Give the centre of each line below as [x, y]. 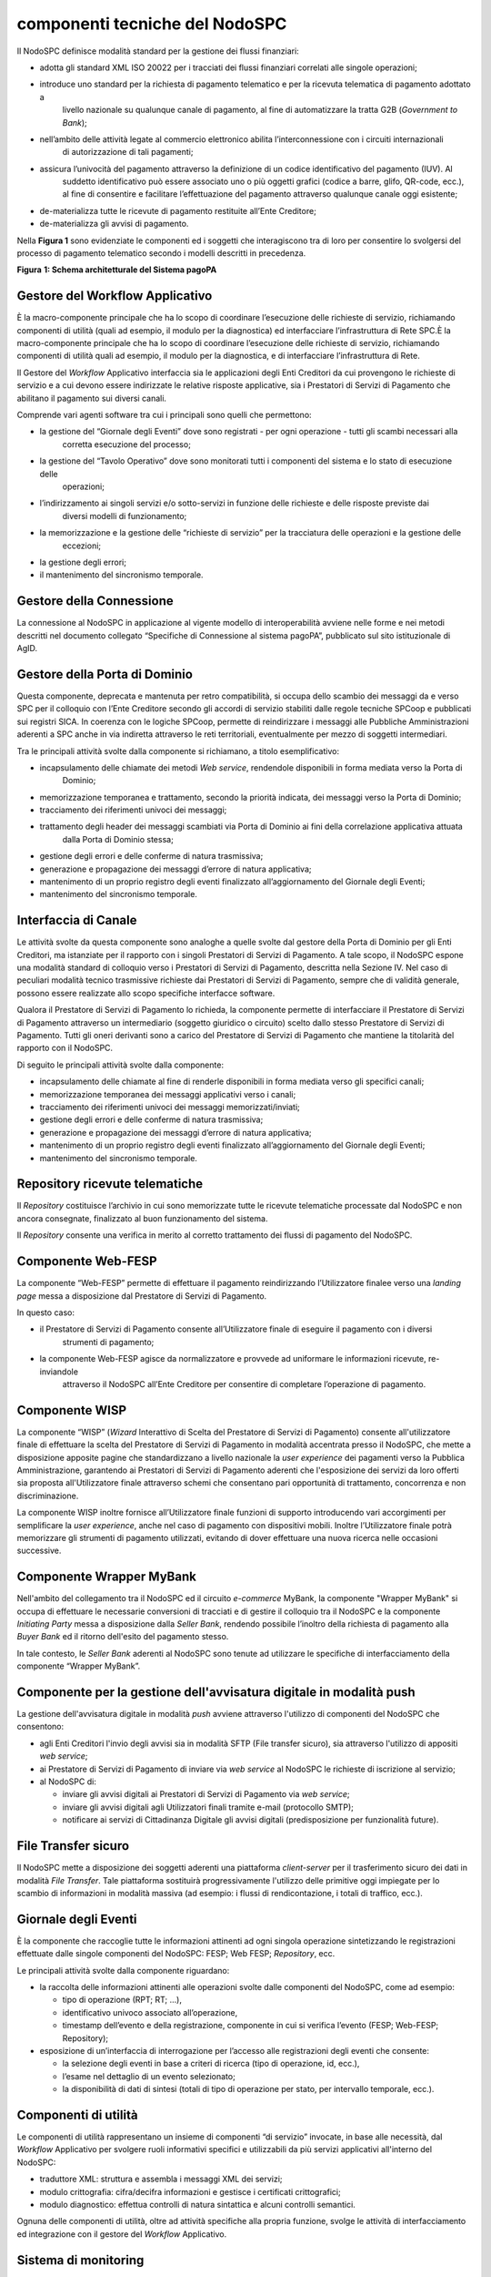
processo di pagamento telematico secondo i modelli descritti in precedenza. [161, 253]
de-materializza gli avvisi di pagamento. [114, 224]
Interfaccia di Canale [77, 920]
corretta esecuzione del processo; [126, 444]
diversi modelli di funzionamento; [125, 516]
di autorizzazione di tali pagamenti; [128, 152]
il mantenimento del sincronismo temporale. [121, 575]
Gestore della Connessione [95, 601]
